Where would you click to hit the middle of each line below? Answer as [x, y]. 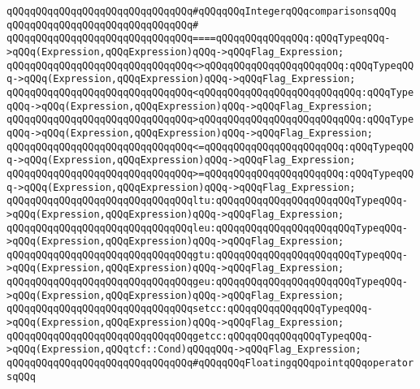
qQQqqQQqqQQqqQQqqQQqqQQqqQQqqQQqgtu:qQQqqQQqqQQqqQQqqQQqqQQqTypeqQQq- [207, 255]
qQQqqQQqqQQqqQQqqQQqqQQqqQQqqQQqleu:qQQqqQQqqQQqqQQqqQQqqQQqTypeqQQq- [207, 228]
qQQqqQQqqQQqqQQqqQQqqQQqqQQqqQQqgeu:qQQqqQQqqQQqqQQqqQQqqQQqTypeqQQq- [207, 282]
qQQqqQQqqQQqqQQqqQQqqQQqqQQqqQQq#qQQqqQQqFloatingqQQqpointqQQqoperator [210, 363]
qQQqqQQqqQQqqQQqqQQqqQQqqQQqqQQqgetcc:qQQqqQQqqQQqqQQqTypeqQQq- [190, 336]
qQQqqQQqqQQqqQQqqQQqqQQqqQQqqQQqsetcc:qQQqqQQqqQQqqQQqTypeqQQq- [190, 309]
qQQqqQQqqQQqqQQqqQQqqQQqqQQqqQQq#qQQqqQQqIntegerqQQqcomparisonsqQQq [201, 11]
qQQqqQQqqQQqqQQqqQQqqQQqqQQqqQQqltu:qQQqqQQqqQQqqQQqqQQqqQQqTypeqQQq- [207, 201]
